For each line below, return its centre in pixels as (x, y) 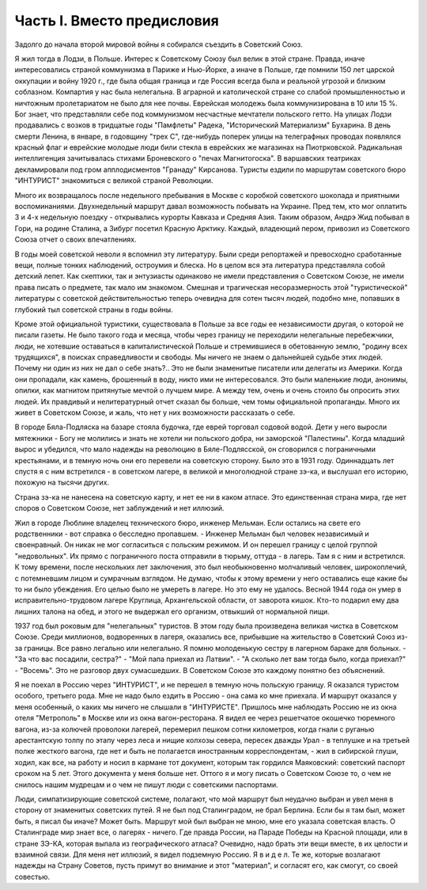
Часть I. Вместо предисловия (117, 21)
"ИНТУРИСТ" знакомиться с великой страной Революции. (114, 181)
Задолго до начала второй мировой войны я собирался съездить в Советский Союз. (159, 44)
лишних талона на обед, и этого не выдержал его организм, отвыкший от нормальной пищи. (172, 611)
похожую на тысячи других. (62, 482)
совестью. (32, 877)
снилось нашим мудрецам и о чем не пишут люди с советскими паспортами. (146, 785)
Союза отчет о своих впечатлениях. (76, 240)
